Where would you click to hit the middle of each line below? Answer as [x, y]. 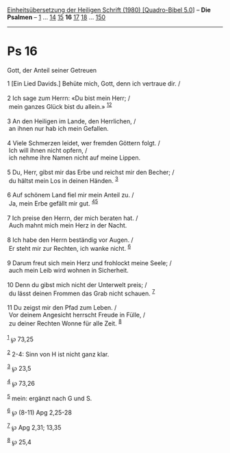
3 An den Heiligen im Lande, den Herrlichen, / [72, 121]
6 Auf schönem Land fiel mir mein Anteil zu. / [71, 195]
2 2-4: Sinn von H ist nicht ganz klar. [58, 354]
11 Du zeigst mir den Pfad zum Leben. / [62, 308]
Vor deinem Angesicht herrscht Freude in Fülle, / [77, 315]
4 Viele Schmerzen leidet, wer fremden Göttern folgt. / [84, 143]
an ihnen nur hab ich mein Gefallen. [59, 128]
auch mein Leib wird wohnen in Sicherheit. [68, 270]
